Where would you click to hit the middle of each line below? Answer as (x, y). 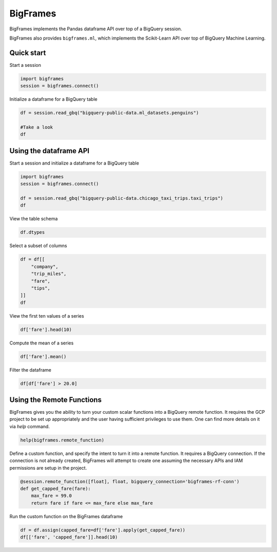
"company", (45, 266)
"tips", (41, 288)
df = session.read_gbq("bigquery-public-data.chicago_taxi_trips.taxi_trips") (122, 198)
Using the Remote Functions (56, 400)
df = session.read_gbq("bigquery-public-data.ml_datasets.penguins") (110, 113)
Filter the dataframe (30, 370)
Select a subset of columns (38, 246)
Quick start (28, 53)
